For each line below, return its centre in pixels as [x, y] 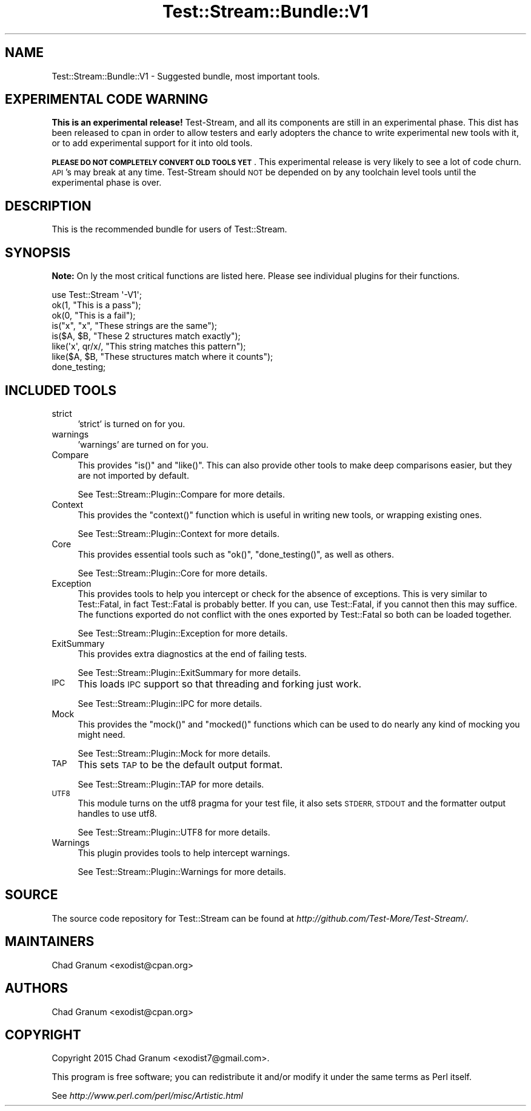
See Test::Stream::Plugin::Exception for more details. [183, 633]
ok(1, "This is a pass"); [96, 305]
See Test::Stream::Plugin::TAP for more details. [171, 784]
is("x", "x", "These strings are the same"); [135, 326]
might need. [102, 734]
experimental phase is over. [107, 183]
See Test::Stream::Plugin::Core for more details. [173, 573]
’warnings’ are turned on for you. [143, 444]
